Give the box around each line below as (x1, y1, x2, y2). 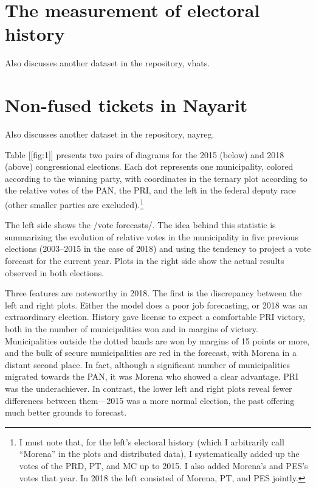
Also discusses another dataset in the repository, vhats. (5, 57, 210, 69)
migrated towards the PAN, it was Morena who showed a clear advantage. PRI (5, 370, 299, 383)
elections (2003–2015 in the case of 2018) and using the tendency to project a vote (5, 242, 311, 255)
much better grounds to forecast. (5, 406, 127, 419)
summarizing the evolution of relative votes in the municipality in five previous (5, 230, 298, 243)
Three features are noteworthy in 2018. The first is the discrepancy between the (5, 287, 302, 299)
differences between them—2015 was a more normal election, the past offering (5, 394, 295, 406)
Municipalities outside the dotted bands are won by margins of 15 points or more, (5, 334, 310, 347)
